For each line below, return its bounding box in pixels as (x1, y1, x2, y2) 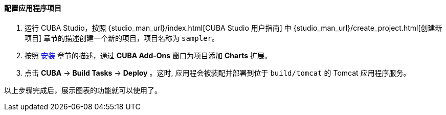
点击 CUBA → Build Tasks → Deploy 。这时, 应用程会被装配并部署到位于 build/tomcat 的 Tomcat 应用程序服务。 (25, 68, 411, 77)
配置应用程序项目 (4, 4, 61, 12)
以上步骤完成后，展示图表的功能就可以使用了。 (4, 85, 162, 95)
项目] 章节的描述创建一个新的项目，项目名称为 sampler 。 (25, 33, 219, 42)
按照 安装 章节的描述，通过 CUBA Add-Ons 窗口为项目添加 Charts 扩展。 (25, 51, 272, 60)
